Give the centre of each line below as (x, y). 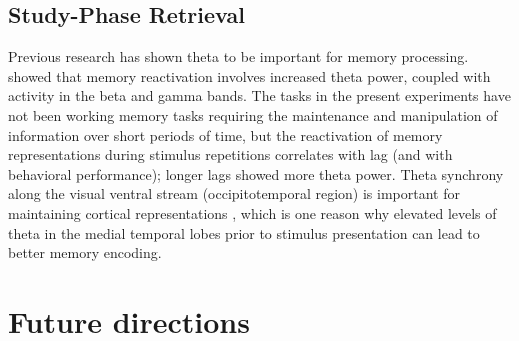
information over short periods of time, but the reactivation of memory (225, 134)
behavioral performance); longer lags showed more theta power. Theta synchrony (256, 173)
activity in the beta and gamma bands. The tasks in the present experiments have (259, 95)
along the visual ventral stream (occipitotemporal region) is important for (234, 193)
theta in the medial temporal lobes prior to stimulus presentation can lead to (244, 232)
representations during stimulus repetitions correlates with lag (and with (230, 154)
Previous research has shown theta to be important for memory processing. (238, 56)
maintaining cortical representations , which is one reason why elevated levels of (252, 212)
